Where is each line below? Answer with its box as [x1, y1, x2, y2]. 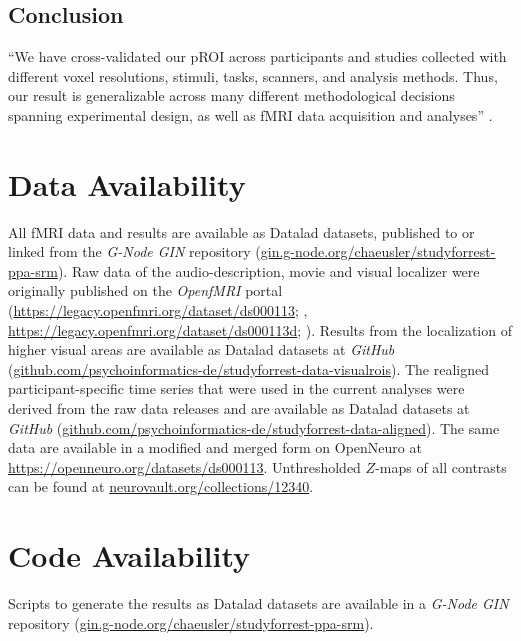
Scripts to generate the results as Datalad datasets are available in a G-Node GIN [8, 593, 509, 614]
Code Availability [8, 535, 251, 576]
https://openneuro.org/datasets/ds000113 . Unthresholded [8, 456, 361, 477]
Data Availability [8, 163, 246, 204]
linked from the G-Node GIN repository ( [8, 241, 261, 262]
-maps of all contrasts [375, 456, 507, 477]
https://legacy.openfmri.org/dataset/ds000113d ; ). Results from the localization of [8, 319, 512, 340]
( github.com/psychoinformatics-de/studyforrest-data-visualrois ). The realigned [8, 358, 489, 379]
